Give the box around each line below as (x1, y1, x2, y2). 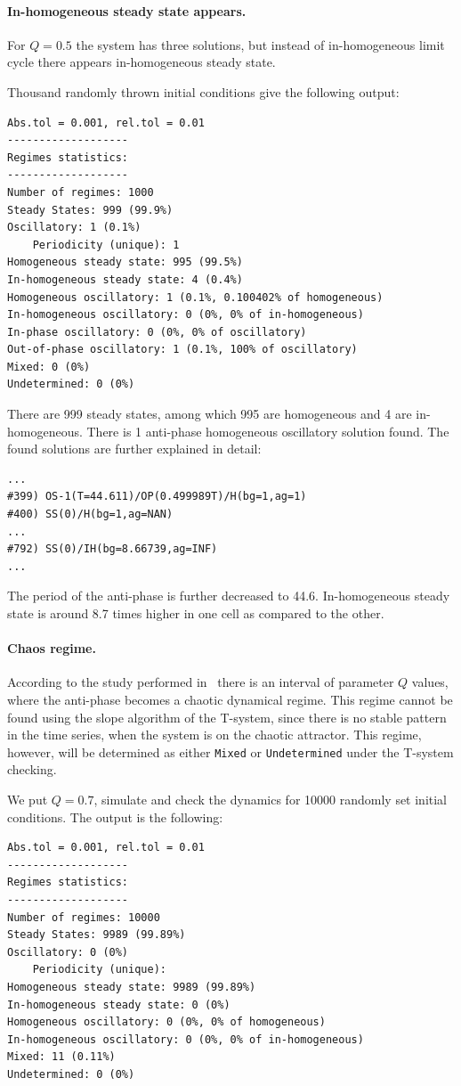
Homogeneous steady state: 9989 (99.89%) (7, 980, 256, 993)
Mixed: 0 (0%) (7, 360, 91, 373)
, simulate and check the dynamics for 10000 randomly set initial (93, 790, 448, 809)
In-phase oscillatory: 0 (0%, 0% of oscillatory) (7, 325, 307, 339)
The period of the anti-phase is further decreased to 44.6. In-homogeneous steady (7, 586, 450, 605)
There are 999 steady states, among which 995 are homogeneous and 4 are (7, 404, 412, 423)
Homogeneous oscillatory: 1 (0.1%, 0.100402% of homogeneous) (7, 290, 384, 304)
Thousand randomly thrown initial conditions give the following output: (7, 82, 400, 101)
